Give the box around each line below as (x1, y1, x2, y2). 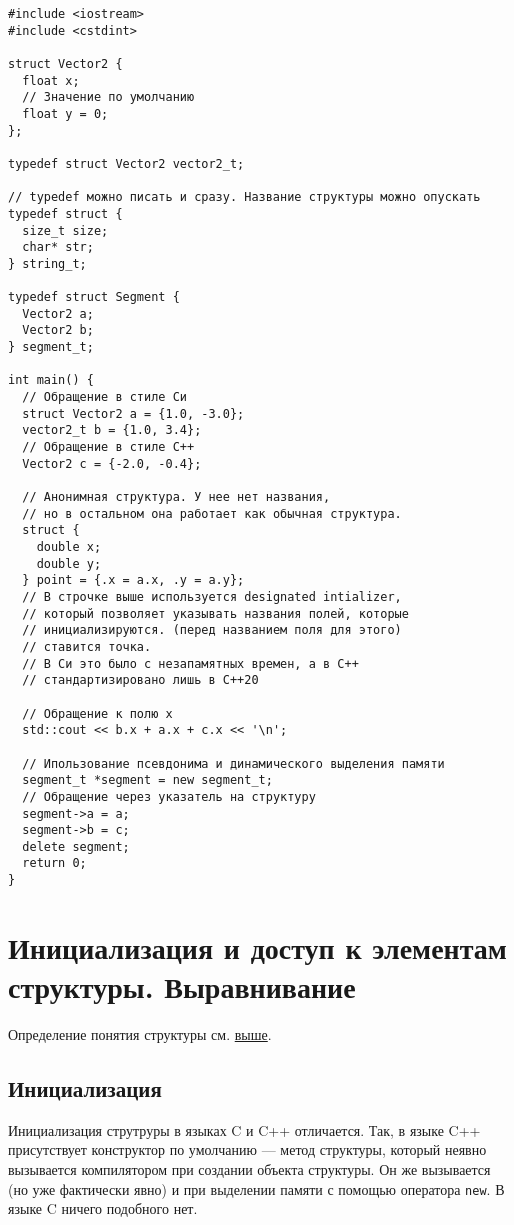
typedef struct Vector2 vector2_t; (8, 156, 245, 171)
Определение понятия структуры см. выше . (8, 1024, 272, 1045)
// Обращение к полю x (22, 706, 173, 721)
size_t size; (22, 223, 109, 238)
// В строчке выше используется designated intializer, (22, 589, 402, 604)
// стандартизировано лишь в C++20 (22, 673, 259, 688)
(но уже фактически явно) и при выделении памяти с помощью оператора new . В (8, 1178, 505, 1199)
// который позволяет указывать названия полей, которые (22, 606, 409, 621)
